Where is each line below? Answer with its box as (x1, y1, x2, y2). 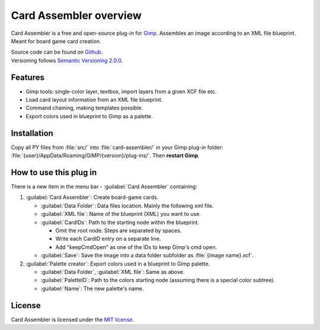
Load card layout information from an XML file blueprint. (25, 96, 163, 103)
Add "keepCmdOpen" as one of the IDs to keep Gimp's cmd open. (55, 243, 217, 251)
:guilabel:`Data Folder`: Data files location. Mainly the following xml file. (40, 202, 214, 209)
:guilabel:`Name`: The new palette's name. (40, 284, 144, 292)
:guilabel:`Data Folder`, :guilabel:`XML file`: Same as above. (40, 268, 185, 275)
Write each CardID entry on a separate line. (55, 235, 161, 242)
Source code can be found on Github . (11, 48, 103, 56)
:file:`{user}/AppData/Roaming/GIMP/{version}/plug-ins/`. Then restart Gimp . (11, 152, 200, 159)
